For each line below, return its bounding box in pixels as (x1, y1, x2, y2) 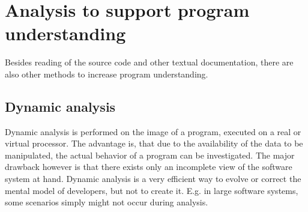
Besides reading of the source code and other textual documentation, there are (5, 56, 294, 68)
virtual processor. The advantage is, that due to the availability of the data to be (5, 137, 303, 150)
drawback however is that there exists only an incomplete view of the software (5, 160, 292, 173)
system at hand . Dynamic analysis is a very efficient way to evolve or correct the (5, 172, 301, 185)
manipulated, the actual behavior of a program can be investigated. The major (5, 148, 295, 161)
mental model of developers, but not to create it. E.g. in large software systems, (5, 184, 298, 196)
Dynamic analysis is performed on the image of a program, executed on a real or (5, 125, 301, 138)
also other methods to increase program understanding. (5, 67, 208, 80)
